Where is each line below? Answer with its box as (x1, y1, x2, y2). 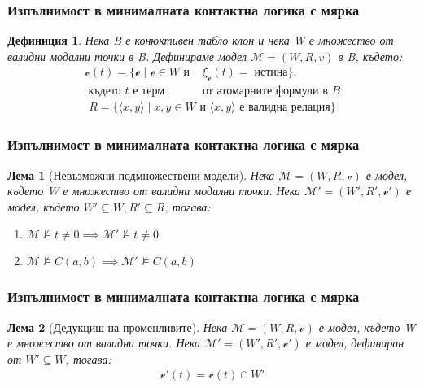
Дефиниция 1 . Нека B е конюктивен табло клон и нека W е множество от (7, 32, 394, 49)
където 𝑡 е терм (88, 85, 165, 98)
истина (254, 67, 288, 79)
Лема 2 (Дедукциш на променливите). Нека (7, 318, 228, 335)
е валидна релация (239, 102, 330, 114)
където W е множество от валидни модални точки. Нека (7, 182, 301, 199)
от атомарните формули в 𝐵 (202, 85, 341, 98)
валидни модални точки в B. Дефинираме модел (7, 47, 247, 64)
